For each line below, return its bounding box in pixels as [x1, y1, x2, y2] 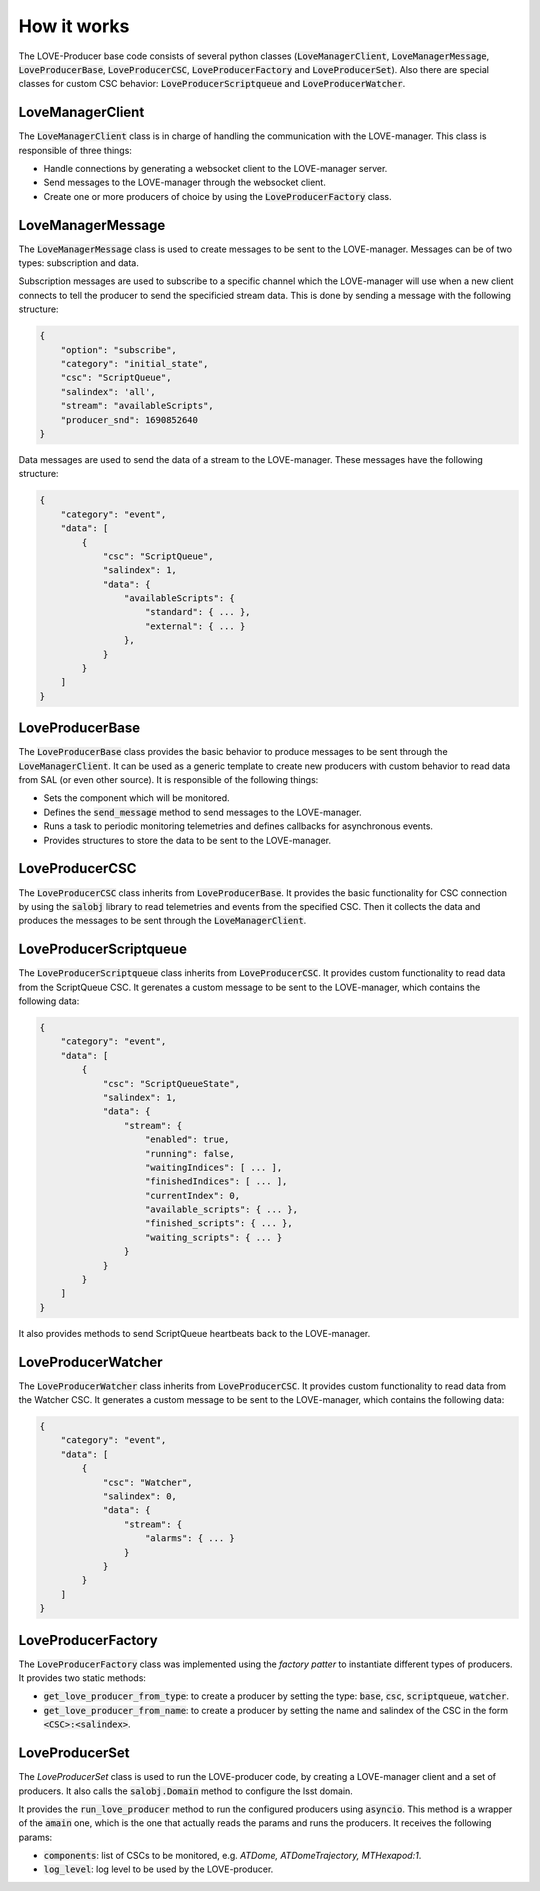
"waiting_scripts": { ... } [145, 1231, 283, 1243]
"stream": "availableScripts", [60, 400, 214, 412]
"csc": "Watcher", [102, 1476, 194, 1488]
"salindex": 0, [102, 1491, 177, 1502]
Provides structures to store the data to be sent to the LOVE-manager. [43, 834, 332, 846]
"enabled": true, [145, 1134, 230, 1145]
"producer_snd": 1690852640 [60, 414, 199, 425]
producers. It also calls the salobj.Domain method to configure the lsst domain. [18, 1785, 354, 1797]
